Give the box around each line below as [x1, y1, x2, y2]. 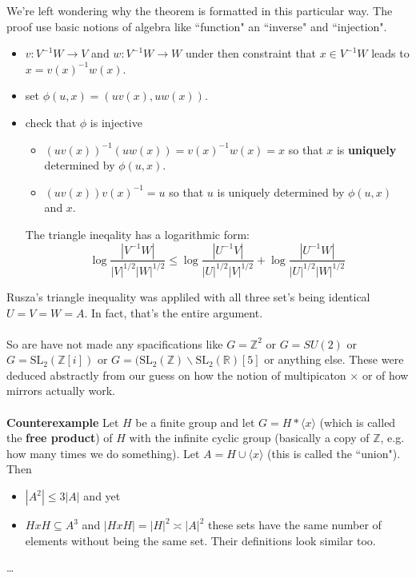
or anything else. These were [264, 351, 404, 368]
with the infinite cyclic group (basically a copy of [129, 429, 370, 446]
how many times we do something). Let [6, 444, 200, 461]
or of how [362, 366, 409, 383]
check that [25, 114, 77, 130]
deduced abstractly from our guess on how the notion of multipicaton [6, 366, 346, 383]
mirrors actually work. [6, 382, 115, 399]
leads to [371, 45, 410, 62]
